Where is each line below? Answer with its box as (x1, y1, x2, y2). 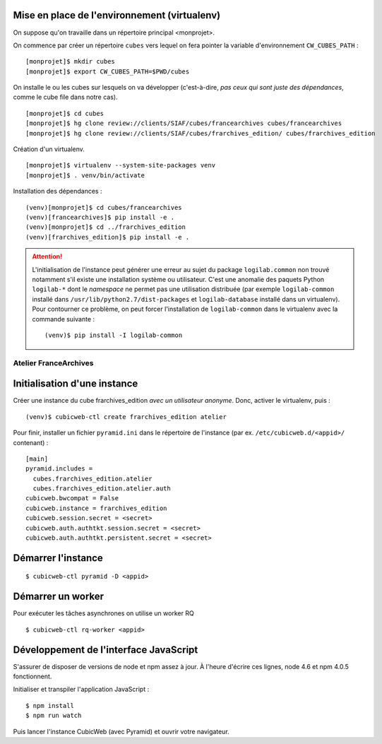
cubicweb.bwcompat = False (25, 495, 119, 502)
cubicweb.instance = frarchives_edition (25, 504, 167, 512)
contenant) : (13, 438, 49, 447)
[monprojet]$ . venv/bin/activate (25, 171, 145, 179)
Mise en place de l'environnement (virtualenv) (13, 9, 221, 21)
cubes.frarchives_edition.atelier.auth (32, 485, 171, 492)
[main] (25, 454, 49, 463)
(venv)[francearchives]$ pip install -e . (25, 213, 175, 221)
